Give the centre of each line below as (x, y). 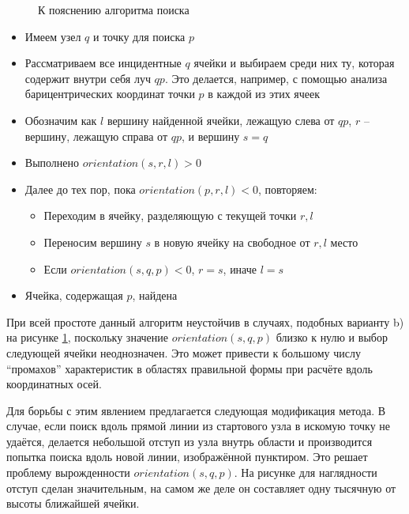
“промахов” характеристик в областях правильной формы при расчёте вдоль (189, 368)
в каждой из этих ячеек (264, 94)
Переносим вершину (93, 242)
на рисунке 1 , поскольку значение (87, 337)
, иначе (240, 268)
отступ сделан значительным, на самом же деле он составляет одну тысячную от (201, 488)
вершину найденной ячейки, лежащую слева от (221, 120)
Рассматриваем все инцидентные (103, 63)
